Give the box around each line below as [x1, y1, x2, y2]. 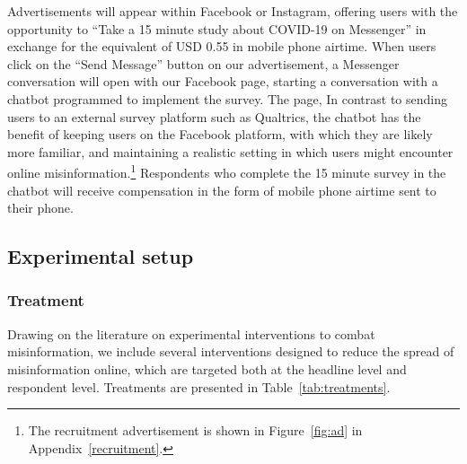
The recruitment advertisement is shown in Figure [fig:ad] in [28, 421, 363, 440]
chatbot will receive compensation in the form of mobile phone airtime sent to [7, 180, 436, 199]
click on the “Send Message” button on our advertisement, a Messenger [7, 54, 400, 73]
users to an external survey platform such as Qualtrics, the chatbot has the [7, 107, 421, 126]
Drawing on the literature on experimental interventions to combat [7, 324, 375, 343]
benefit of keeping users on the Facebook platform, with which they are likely [7, 125, 433, 144]
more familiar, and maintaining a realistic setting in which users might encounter [7, 142, 454, 161]
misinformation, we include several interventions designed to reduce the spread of [7, 342, 454, 361]
